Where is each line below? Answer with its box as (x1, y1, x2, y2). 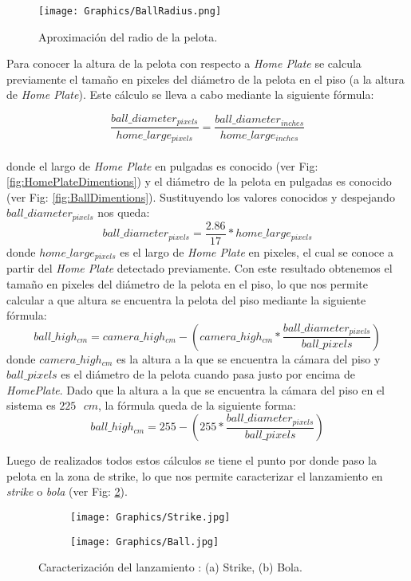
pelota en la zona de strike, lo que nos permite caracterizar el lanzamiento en (6, 467, 383, 484)
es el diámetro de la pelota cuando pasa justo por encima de (61, 366, 355, 383)
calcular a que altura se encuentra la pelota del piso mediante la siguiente (6, 291, 366, 308)
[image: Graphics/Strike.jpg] (70, 511, 231, 523)
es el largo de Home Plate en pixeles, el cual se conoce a (120, 243, 393, 260)
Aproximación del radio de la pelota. (38, 28, 218, 45)
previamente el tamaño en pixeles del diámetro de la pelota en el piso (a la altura (6, 70, 405, 87)
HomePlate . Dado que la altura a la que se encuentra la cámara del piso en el (6, 381, 385, 398)
